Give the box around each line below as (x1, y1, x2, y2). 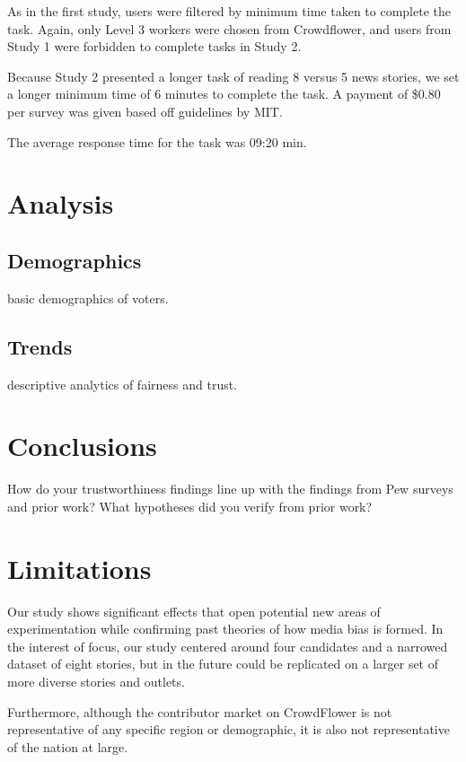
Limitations (7, 549, 152, 586)
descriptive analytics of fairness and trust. (7, 374, 238, 393)
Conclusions (7, 427, 157, 464)
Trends (7, 332, 73, 360)
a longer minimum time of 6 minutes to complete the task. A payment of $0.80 (7, 84, 441, 103)
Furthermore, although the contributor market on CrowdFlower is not (7, 702, 392, 721)
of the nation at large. (7, 737, 128, 756)
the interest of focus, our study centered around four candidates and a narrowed (7, 636, 448, 655)
